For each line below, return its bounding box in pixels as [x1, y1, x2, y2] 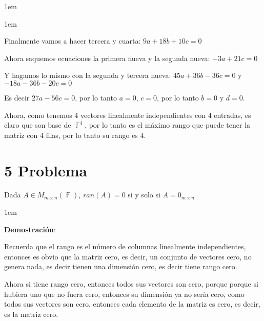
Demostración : [4, 224, 56, 234]
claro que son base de [4, 119, 71, 130]
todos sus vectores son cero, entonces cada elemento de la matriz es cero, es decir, [4, 298, 260, 309]
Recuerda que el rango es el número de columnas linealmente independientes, [4, 241, 246, 252]
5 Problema [4, 159, 88, 180]
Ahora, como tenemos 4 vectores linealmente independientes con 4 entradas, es [4, 109, 251, 120]
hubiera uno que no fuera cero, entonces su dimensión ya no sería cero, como [4, 288, 245, 299]
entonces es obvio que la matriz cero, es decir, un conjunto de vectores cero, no [4, 251, 252, 262]
